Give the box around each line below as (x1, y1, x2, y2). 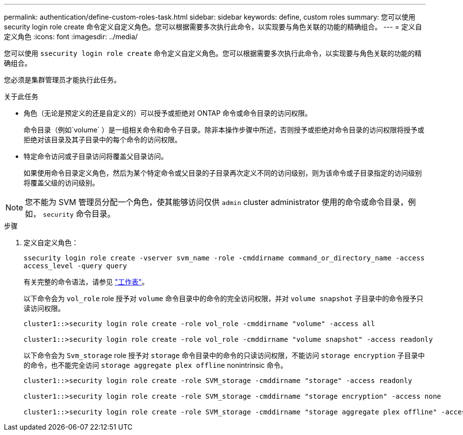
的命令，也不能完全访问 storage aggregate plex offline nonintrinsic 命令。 (24, 361, 287, 369)
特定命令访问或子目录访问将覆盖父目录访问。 (24, 152, 168, 160)
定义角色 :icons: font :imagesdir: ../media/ (4, 32, 138, 41)
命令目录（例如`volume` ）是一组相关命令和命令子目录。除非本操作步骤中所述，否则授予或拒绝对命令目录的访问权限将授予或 (24, 126, 425, 134)
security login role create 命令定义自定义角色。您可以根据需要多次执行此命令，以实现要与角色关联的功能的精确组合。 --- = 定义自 (4, 23, 422, 31)
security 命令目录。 (43, 209, 115, 219)
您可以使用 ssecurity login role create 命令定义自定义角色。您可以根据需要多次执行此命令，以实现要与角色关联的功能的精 (4, 49, 422, 57)
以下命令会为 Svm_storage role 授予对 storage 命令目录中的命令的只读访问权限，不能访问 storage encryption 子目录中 (24, 351, 425, 359)
